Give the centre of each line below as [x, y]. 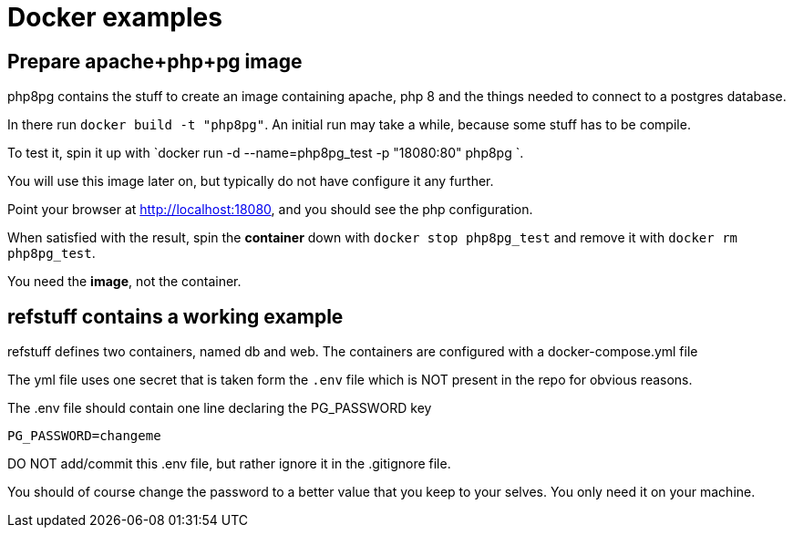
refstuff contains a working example [175, 316]
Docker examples [115, 17]
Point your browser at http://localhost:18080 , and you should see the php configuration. [270, 210]
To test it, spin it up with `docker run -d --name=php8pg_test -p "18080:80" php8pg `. [266, 153]
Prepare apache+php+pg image [155, 61]
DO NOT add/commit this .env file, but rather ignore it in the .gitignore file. [229, 464]
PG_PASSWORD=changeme [84, 436]
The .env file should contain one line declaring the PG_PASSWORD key [220, 408]
